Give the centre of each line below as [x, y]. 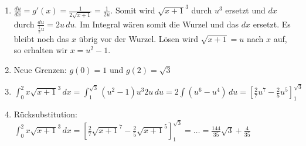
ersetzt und [245, 10]
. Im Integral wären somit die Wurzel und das [157, 24]
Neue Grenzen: [40, 69]
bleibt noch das [41, 38]
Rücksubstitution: [45, 114]
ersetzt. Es [272, 24]
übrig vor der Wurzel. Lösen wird [139, 38]
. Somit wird [133, 10]
